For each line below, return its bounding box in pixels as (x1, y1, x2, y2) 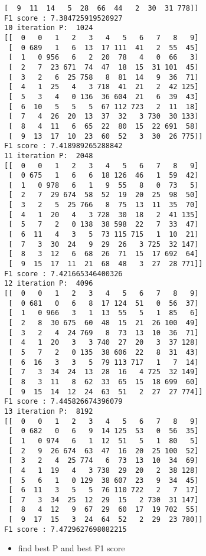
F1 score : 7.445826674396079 (4, 397, 123, 406)
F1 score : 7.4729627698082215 (4, 525, 127, 534)
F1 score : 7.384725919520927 (4, 14, 123, 22)
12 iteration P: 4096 (4, 279, 93, 288)
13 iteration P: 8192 (4, 407, 93, 416)
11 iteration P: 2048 (4, 151, 93, 160)
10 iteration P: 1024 (4, 24, 93, 32)
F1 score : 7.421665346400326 (4, 269, 123, 278)
